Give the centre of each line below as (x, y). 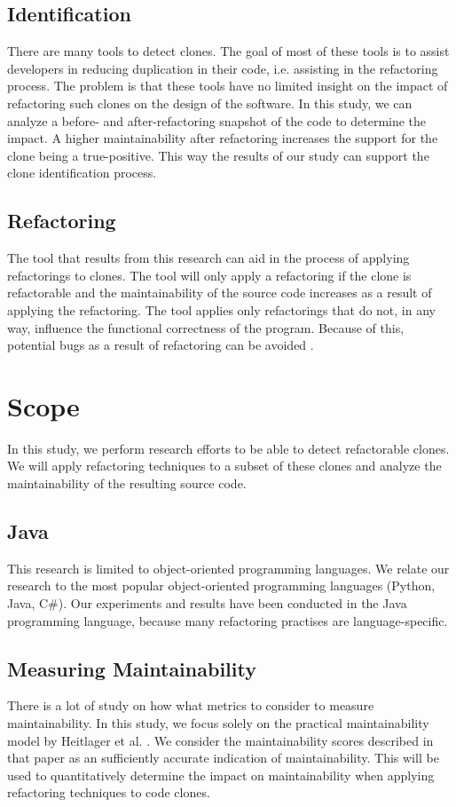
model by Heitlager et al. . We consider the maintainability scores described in (220, 740)
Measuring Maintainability (132, 668)
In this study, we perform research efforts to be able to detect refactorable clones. (228, 448)
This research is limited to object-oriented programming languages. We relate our (228, 568)
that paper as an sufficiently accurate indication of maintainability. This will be (223, 758)
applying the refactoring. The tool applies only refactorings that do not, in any (221, 309)
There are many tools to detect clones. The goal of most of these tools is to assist (228, 51)
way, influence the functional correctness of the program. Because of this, (206, 327)
